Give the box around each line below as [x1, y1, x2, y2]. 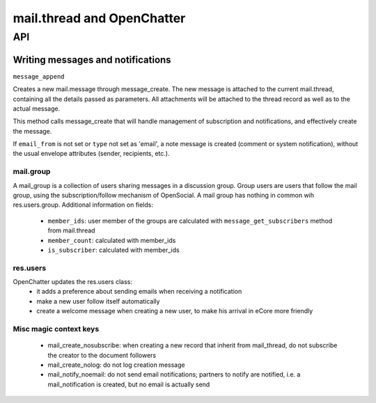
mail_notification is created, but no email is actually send [47, 380, 210, 388]
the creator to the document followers [47, 351, 157, 359]
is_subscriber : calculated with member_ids [47, 246, 180, 254]
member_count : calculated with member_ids [47, 236, 176, 244]
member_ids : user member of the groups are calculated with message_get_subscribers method [47, 216, 333, 225]
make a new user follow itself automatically [36, 297, 160, 306]
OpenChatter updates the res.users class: [13, 278, 132, 286]
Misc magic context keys [13, 324, 100, 334]
